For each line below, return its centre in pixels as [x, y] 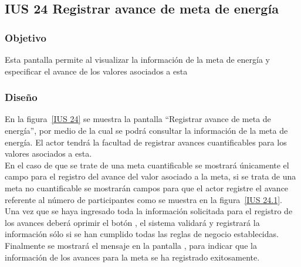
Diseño [21, 97]
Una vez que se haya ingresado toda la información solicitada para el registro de [149, 211]
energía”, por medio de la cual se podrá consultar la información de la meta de [146, 130]
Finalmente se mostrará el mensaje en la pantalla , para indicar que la [131, 245]
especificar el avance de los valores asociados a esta [96, 71]
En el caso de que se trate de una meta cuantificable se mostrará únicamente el [147, 165]
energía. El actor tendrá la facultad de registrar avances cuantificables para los [146, 142]
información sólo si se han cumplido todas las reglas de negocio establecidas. [142, 234]
